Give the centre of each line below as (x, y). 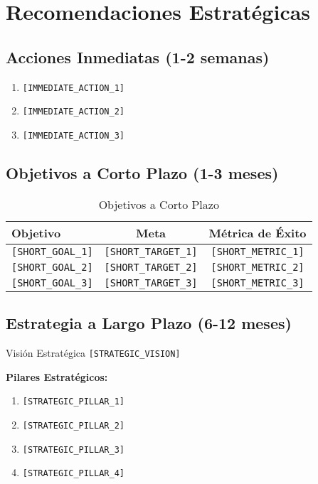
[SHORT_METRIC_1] (258, 251)
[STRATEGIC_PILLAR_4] (73, 474)
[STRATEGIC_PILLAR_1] (73, 402)
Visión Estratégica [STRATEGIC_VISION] (93, 352)
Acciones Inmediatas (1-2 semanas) (138, 57)
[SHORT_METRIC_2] (258, 267)
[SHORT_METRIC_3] (258, 283)
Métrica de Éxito (258, 232)
